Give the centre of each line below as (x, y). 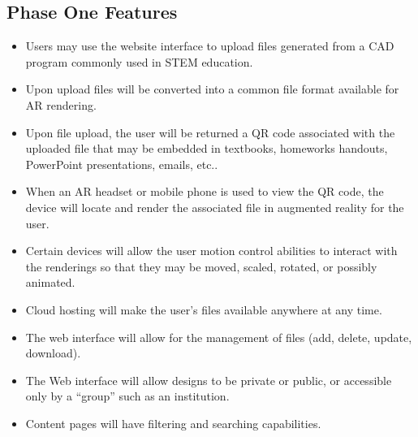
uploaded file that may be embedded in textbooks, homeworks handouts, (207, 148)
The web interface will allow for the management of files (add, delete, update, (219, 337)
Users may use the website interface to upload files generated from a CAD (210, 46)
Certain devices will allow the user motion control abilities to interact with (211, 251)
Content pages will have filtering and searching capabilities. (173, 423)
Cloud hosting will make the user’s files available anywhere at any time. (204, 309)
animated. (50, 282)
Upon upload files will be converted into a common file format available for (212, 89)
